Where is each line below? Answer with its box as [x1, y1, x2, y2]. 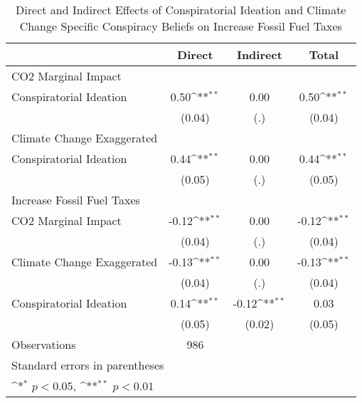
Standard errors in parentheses [11, 357, 164, 373]
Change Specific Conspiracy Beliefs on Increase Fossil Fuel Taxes [19, 18, 342, 34]
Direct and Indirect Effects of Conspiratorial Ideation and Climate [16, 1, 346, 18]
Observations [11, 336, 76, 352]
